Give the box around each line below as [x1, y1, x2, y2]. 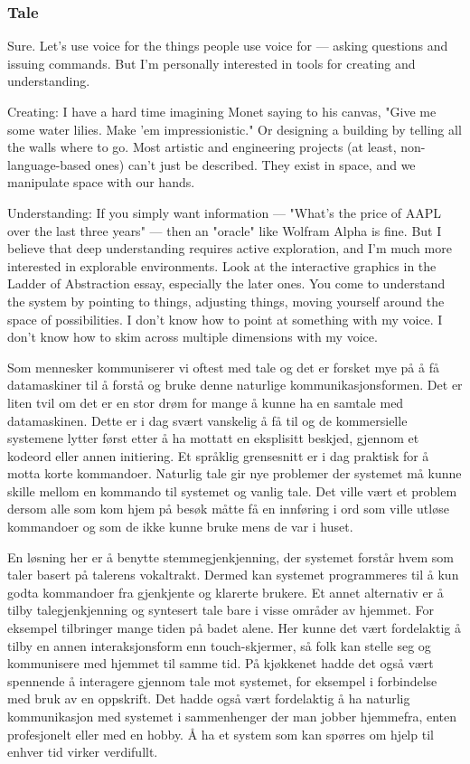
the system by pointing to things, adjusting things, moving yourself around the [7, 291, 445, 310]
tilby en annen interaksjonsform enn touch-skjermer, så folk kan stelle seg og [7, 636, 431, 655]
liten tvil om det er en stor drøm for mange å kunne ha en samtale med [7, 392, 404, 411]
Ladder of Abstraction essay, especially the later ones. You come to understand [7, 274, 446, 293]
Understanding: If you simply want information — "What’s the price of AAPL [7, 203, 442, 222]
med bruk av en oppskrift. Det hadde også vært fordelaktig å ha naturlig [7, 689, 410, 708]
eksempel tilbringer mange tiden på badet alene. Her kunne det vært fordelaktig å [7, 618, 461, 637]
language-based [7, 155, 91, 174]
